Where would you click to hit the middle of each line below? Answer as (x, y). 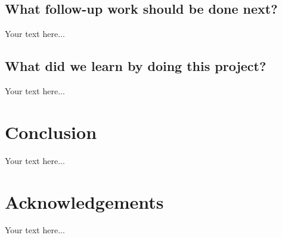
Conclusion (51, 132)
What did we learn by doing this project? (136, 66)
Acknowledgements (84, 201)
